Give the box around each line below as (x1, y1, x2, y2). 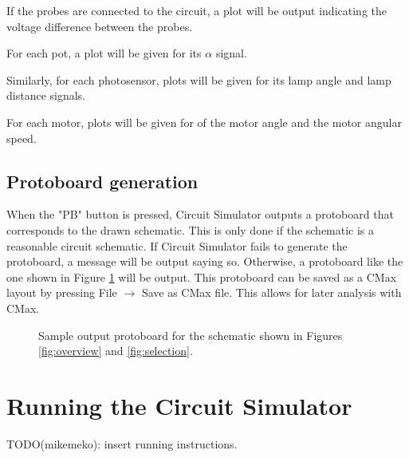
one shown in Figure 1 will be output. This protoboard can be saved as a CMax (6, 268, 397, 285)
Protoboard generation (6, 168, 199, 193)
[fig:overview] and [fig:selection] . (38, 342, 193, 359)
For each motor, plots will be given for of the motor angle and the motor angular (6, 113, 402, 130)
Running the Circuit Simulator (6, 389, 352, 421)
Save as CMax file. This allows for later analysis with (141, 284, 402, 301)
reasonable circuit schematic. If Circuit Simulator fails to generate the (6, 237, 348, 254)
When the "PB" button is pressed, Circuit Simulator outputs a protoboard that (6, 206, 394, 223)
